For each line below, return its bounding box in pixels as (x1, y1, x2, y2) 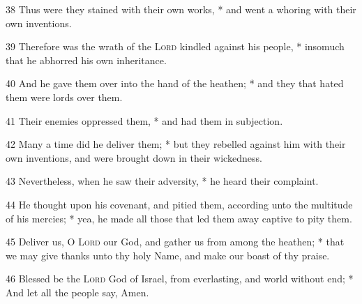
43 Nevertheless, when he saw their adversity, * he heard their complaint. (6, 174, 319, 188)
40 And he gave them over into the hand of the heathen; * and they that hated (6, 76, 344, 91)
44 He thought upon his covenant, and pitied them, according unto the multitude (6, 197, 353, 211)
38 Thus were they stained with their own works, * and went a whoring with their (6, 2, 356, 16)
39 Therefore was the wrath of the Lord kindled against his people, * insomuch (6, 39, 345, 54)
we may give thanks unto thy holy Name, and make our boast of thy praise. (6, 248, 330, 262)
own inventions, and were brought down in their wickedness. (6, 150, 262, 165)
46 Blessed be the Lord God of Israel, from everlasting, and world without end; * (6, 271, 354, 286)
